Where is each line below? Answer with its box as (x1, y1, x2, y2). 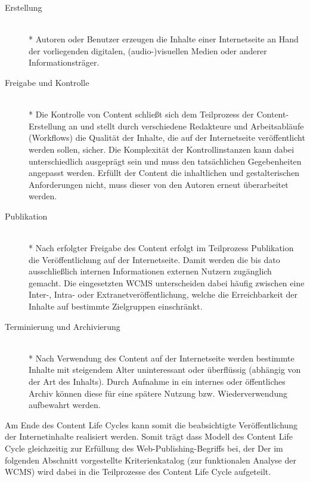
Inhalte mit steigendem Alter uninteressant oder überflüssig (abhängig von (29, 363, 301, 376)
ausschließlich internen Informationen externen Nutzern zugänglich (29, 265, 272, 277)
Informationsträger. (29, 56, 100, 69)
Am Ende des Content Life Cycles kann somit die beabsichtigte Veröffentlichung (5, 418, 298, 431)
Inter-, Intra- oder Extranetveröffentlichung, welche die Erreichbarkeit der (29, 288, 298, 301)
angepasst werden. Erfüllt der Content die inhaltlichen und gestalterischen (29, 166, 300, 179)
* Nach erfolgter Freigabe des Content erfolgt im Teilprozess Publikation (29, 242, 294, 254)
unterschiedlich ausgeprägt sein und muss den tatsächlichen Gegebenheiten (29, 155, 302, 167)
